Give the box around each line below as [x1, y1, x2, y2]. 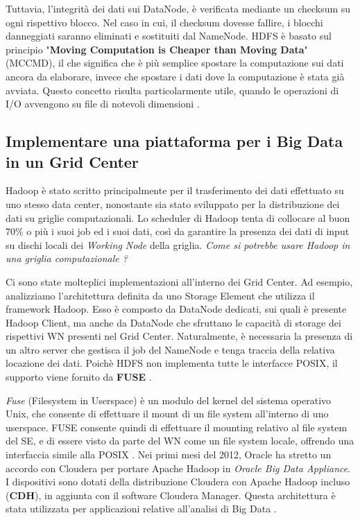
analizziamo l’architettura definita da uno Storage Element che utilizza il [6, 288, 315, 302]
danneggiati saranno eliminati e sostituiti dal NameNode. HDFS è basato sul [6, 28, 332, 43]
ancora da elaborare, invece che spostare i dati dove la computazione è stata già [6, 69, 345, 83]
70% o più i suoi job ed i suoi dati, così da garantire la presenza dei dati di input [6, 224, 350, 239]
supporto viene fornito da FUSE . [6, 370, 152, 384]
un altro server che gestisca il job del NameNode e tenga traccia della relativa [6, 342, 335, 356]
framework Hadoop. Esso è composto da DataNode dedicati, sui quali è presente [6, 302, 347, 316]
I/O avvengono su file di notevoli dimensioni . [6, 96, 200, 111]
